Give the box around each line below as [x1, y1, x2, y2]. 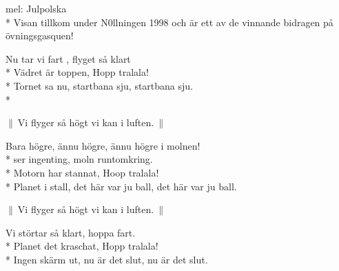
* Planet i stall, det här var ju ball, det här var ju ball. [6, 179, 237, 193]
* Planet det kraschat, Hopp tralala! [6, 239, 158, 253]
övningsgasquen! [6, 28, 74, 43]
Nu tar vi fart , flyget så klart [6, 51, 131, 66]
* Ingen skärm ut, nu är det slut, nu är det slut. [6, 252, 208, 266]
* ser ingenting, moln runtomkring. [6, 152, 153, 166]
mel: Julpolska [6, 1, 67, 15]
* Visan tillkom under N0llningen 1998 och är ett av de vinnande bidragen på [6, 14, 333, 29]
